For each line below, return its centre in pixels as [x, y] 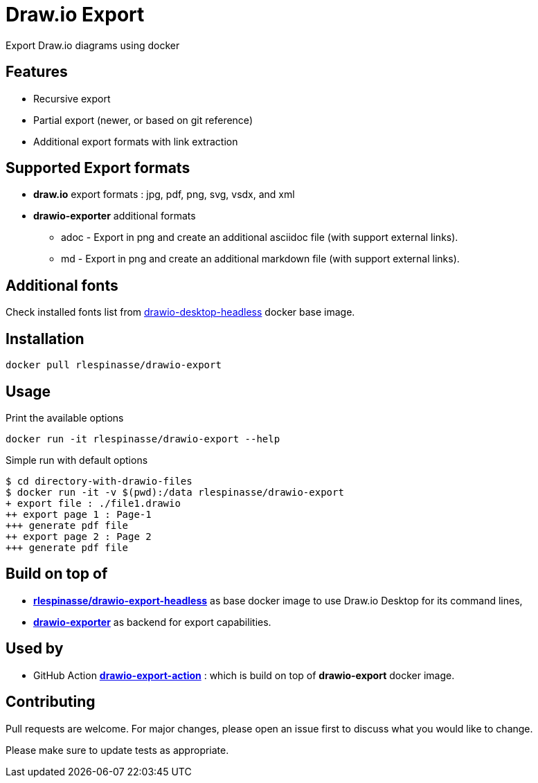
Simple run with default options [77, 460]
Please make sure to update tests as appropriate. [117, 750]
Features [37, 72]
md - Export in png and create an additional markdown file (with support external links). [260, 259]
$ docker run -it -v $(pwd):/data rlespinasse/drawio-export [175, 492]
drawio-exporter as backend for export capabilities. [152, 622]
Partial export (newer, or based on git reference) [143, 120]
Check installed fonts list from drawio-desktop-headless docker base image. [180, 312]
